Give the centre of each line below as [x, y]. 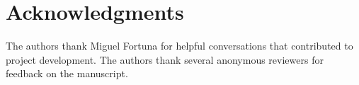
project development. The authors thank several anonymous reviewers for [165, 59]
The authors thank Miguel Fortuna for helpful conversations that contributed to [179, 46]
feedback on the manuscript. [67, 73]
